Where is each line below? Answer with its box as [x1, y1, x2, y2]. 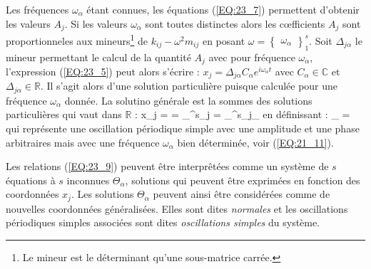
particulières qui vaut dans [6, 107, 122, 122]
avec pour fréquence [208, 49, 295, 64]
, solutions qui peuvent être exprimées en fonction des [125, 172, 360, 187]
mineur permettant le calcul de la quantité [6, 49, 191, 64]
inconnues [66, 172, 110, 187]
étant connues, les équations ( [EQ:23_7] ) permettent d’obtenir [86, 2, 360, 16]
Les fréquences [6, 2, 69, 16]
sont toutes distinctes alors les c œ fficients [145, 16, 325, 31]
